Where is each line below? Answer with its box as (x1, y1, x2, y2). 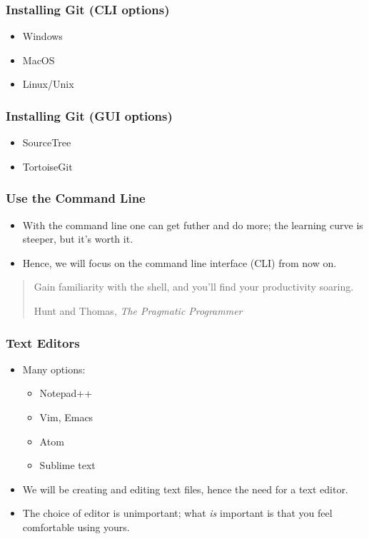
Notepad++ (39, 386, 93, 401)
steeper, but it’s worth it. (22, 231, 133, 246)
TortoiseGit (22, 158, 73, 173)
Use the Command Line (6, 189, 146, 207)
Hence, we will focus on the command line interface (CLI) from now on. (22, 255, 337, 270)
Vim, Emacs (39, 410, 93, 424)
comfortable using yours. (22, 519, 130, 534)
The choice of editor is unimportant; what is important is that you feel (22, 505, 333, 520)
